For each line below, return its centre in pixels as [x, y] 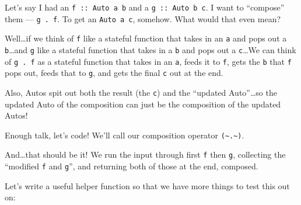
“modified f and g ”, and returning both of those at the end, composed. [132, 166]
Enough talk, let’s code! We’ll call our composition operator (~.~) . [125, 135]
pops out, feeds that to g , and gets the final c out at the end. [114, 73]
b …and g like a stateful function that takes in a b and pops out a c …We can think [150, 49]
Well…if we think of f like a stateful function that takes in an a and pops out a [146, 38]
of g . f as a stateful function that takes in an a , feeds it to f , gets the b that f [148, 61]
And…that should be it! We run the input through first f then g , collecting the [145, 154]
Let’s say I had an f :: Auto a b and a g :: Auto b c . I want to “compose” [145, 7]
